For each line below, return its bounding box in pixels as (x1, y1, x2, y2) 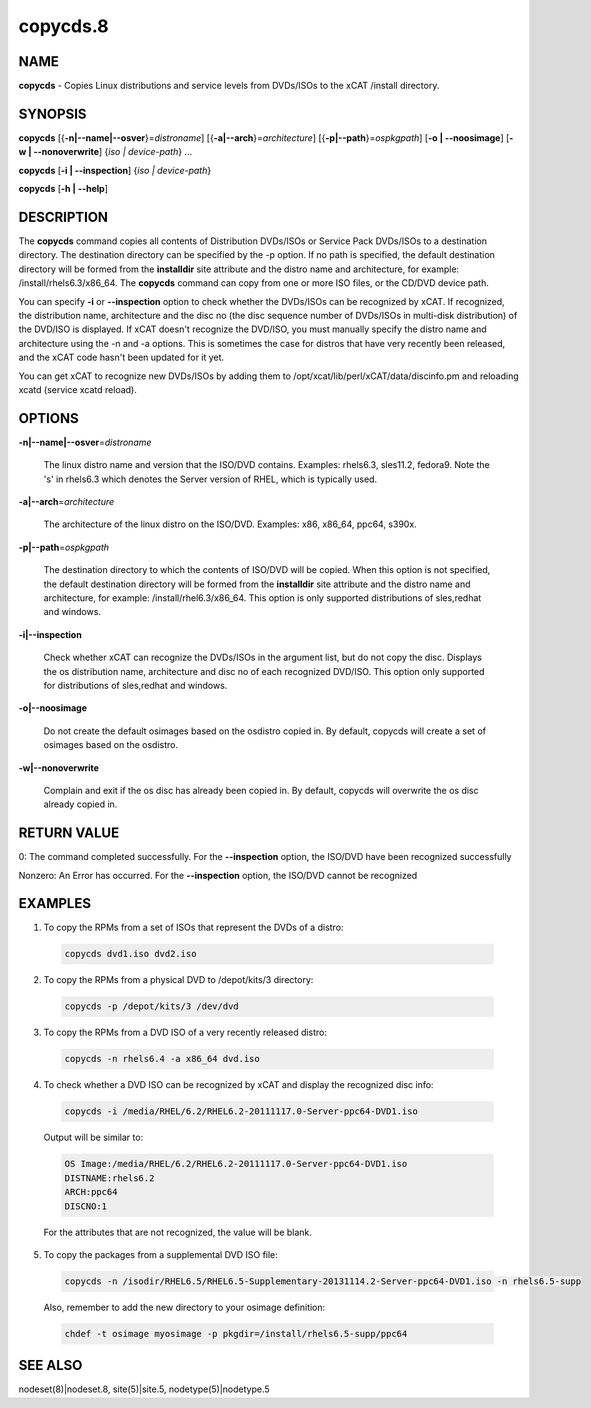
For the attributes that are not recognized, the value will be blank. (43, 1226, 312, 1238)
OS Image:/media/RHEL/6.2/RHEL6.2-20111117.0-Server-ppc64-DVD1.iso (64, 1158, 408, 1170)
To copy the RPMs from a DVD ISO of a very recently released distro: (43, 1026, 328, 1039)
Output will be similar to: (43, 1131, 144, 1144)
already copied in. (43, 798, 118, 810)
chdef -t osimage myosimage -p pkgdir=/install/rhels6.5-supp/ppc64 (64, 1328, 408, 1339)
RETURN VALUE (18, 825, 120, 842)
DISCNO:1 (64, 1200, 108, 1212)
